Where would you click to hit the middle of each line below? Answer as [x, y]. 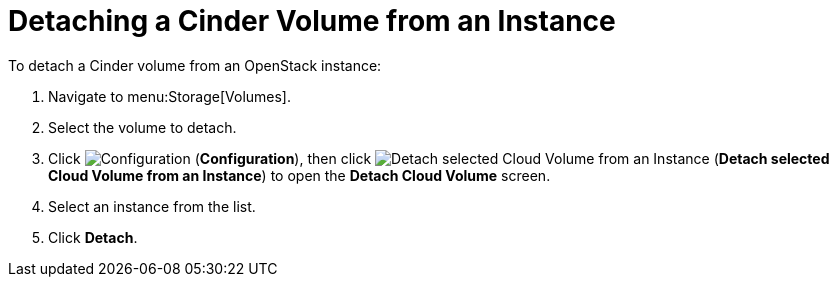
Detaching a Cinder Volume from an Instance [312, 21]
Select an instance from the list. [152, 206]
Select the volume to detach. [142, 127]
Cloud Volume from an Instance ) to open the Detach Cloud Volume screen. [299, 175]
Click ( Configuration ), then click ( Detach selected [439, 158]
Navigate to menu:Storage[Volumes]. [170, 96]
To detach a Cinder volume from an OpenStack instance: [195, 65]
